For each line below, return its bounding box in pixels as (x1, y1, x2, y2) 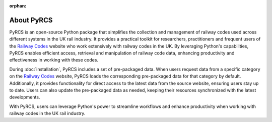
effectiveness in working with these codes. (9, 57, 98, 63)
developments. (9, 94, 40, 100)
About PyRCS (9, 15, 53, 24)
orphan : (9, 3, 27, 8)
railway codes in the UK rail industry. (9, 110, 86, 116)
